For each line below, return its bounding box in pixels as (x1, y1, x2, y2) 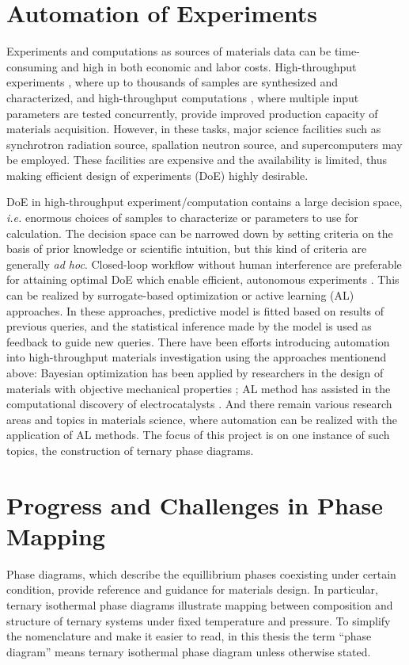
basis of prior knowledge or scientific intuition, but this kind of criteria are (6, 240, 367, 257)
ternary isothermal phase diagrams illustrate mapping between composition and (6, 597, 393, 613)
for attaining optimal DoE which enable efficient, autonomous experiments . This (6, 271, 400, 288)
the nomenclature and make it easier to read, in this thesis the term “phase (6, 628, 372, 644)
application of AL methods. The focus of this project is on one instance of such (6, 426, 390, 443)
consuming (6, 58, 58, 75)
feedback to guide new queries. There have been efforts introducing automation (6, 333, 390, 350)
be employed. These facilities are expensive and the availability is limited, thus (6, 151, 388, 168)
